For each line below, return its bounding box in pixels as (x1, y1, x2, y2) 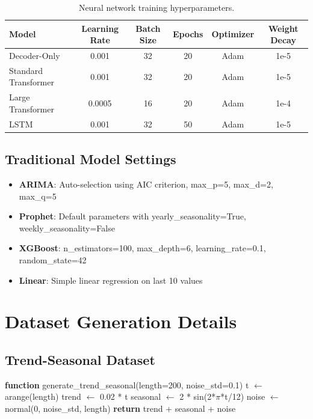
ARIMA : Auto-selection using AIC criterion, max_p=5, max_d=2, (19, 178, 273, 191)
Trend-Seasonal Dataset (5, 350, 155, 369)
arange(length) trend (5, 390, 81, 403)
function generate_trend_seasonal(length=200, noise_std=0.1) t (5, 378, 249, 391)
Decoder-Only (9, 49, 60, 62)
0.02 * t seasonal (99, 390, 161, 403)
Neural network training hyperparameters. (78, 1, 235, 13)
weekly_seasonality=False (19, 221, 115, 234)
